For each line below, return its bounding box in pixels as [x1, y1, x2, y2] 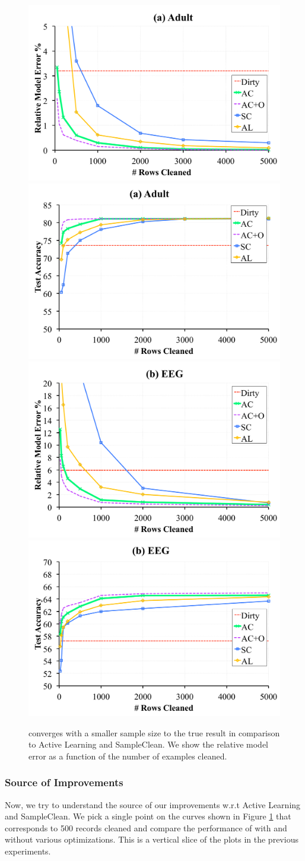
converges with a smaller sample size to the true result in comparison [28, 726, 280, 739]
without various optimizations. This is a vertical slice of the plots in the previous [5, 833, 298, 846]
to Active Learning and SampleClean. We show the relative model [28, 738, 268, 751]
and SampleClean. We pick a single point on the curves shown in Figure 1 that [5, 810, 291, 822]
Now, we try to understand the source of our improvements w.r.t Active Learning [5, 798, 301, 811]
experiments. [5, 844, 51, 857]
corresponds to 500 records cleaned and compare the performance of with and [5, 821, 287, 834]
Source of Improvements [5, 775, 123, 790]
